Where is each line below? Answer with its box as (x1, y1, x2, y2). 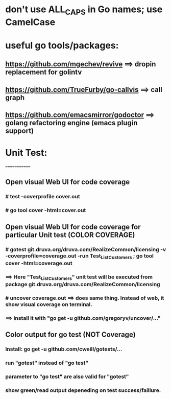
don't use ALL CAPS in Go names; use (5, 4, 163, 17)
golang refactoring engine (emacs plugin (5, 119, 138, 127)
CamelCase (5, 16, 56, 28)
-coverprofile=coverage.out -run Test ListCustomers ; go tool (5, 252, 154, 260)
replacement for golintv (5, 68, 82, 77)
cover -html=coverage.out (5, 260, 72, 267)
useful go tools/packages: (5, 39, 119, 51)
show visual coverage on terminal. (5, 301, 93, 308)
